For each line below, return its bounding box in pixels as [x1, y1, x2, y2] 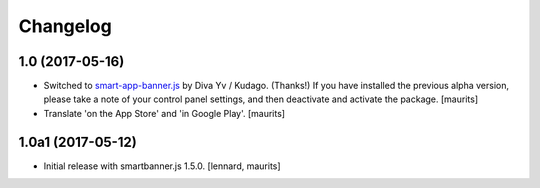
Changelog [18, 15, 112, 37]
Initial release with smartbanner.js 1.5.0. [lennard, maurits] [43, 160, 281, 172]
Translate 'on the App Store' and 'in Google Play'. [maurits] [43, 107, 285, 119]
